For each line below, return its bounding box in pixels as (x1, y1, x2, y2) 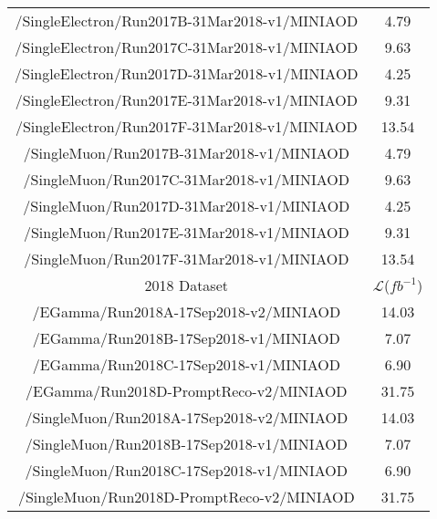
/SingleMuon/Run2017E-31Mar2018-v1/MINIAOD (23, 222, 349, 243)
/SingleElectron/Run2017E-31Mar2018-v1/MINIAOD (15, 89, 358, 110)
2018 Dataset (144, 275, 228, 296)
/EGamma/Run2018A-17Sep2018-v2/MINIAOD (32, 301, 341, 322)
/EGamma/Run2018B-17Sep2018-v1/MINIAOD (32, 327, 340, 348)
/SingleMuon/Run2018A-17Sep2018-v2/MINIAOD (25, 407, 349, 428)
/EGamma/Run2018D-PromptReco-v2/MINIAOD (25, 380, 348, 401)
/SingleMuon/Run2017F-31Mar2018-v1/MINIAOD (24, 248, 349, 269)
